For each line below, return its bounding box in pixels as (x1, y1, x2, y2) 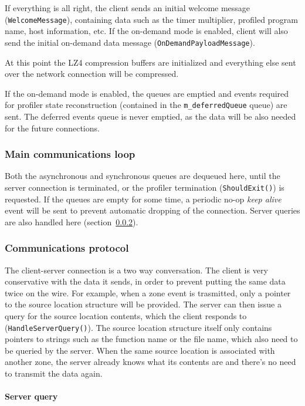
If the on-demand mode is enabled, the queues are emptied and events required (5, 87, 289, 99)
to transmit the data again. (5, 367, 103, 379)
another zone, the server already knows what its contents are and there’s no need (5, 356, 296, 368)
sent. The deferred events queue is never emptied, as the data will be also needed (5, 110, 296, 122)
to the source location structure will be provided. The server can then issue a (5, 298, 282, 310)
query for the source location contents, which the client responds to (5, 309, 247, 322)
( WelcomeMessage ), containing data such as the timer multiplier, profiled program (5, 13, 299, 25)
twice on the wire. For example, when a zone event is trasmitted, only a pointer (5, 286, 291, 299)
